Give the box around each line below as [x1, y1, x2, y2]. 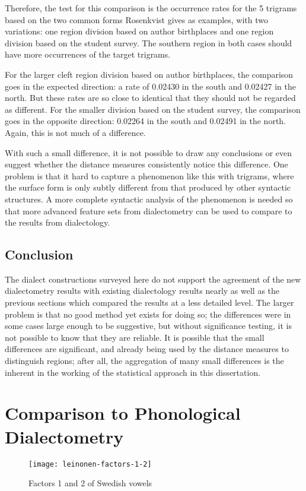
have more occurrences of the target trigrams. [5, 48, 171, 61]
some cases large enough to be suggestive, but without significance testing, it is [5, 319, 292, 332]
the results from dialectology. [5, 216, 110, 229]
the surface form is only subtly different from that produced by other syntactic [5, 181, 291, 194]
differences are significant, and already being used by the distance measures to [5, 343, 289, 355]
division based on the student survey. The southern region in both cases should [5, 36, 292, 49]
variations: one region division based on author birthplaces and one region [5, 25, 274, 37]
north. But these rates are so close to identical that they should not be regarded [5, 91, 296, 104]
